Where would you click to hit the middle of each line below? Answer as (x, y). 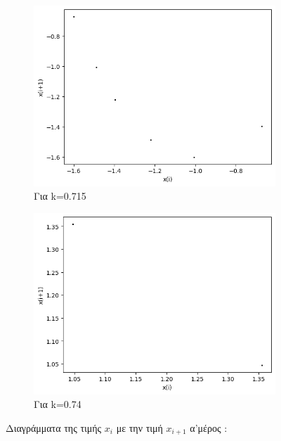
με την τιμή (139, 428)
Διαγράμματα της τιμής (54, 428)
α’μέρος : (209, 428)
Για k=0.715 (60, 196)
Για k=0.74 (58, 404)
